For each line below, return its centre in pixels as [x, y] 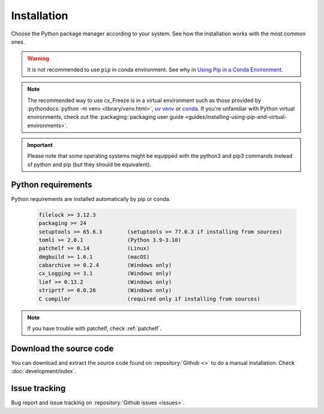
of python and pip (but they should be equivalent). [89, 164]
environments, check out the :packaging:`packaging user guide [106, 117]
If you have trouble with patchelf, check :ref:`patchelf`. [94, 328]
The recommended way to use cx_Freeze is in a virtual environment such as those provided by [144, 100]
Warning [38, 58]
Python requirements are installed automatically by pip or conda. [91, 199]
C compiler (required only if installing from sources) [149, 299]
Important [40, 145]
